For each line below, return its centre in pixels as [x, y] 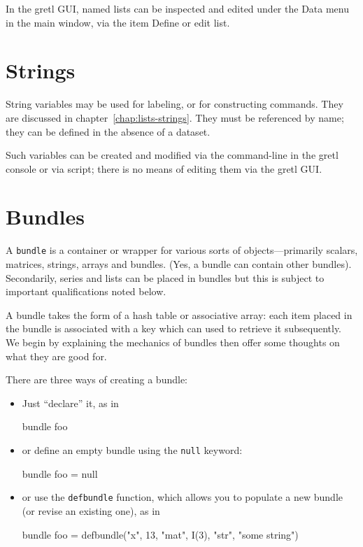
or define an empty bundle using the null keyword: [132, 450]
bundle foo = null [60, 473]
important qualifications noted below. [86, 291]
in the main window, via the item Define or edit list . [118, 22]
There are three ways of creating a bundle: [97, 379]
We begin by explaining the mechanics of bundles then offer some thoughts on [173, 342]
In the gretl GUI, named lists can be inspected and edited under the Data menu [177, 8]
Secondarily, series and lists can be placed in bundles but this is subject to [165, 277]
